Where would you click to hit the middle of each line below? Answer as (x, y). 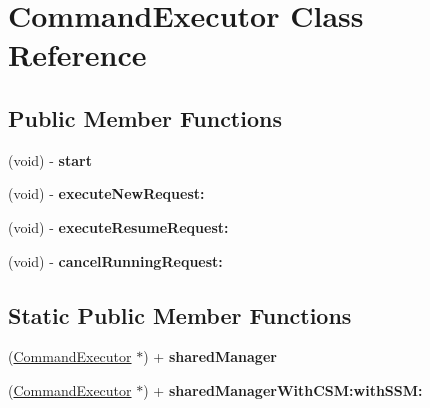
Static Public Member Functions (180, 314)
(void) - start (50, 159)
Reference (77, 54)
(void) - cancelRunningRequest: (115, 260)
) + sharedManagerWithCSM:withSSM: (283, 389)
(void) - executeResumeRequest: (118, 226)
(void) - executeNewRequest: (106, 193)
